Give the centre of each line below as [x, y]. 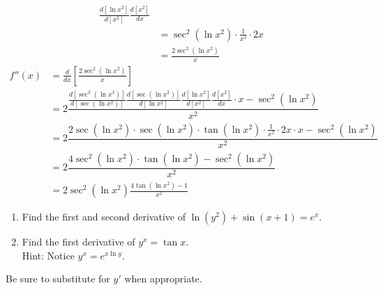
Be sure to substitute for [58, 279]
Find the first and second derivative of [104, 217]
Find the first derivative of [78, 242]
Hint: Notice [48, 255]
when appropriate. [163, 279]
